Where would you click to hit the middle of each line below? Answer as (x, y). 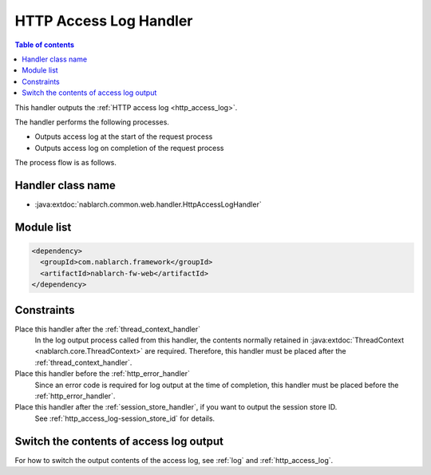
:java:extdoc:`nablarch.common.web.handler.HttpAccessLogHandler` (148, 204)
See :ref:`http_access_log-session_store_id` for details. (125, 418)
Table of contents (45, 45)
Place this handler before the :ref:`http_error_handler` (103, 374)
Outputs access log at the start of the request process (124, 137)
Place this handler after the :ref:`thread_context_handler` (108, 329)
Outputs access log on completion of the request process (129, 148)
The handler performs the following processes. (92, 122)
